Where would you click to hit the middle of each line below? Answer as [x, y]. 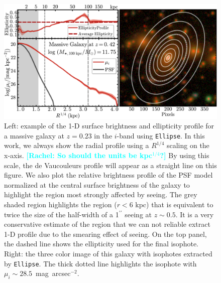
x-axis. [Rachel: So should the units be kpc [78, 155]
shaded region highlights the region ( [61, 204]
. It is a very [195, 214]
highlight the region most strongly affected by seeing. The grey [101, 194]
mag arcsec [53, 273]
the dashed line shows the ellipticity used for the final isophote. [101, 244]
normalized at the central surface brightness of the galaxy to [97, 184]
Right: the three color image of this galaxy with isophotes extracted [108, 253]
